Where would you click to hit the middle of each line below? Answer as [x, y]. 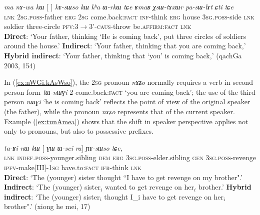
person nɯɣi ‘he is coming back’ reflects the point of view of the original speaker [127, 102]
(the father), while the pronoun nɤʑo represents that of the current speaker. [119, 111]
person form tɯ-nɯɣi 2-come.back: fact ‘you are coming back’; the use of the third [130, 92]
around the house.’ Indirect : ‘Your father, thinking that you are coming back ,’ [125, 46]
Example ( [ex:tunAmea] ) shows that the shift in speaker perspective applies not [126, 121]
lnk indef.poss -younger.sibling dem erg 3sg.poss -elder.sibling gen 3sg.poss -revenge [130, 157]
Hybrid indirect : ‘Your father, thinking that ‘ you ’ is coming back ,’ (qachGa [123, 55]
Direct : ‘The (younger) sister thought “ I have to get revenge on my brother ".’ [123, 177]
